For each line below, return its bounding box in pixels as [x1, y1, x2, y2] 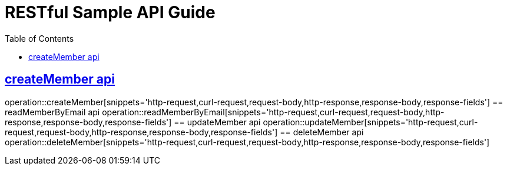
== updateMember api [174, 116, 261, 127]
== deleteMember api [280, 126, 364, 137]
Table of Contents [5, 33, 74, 44]
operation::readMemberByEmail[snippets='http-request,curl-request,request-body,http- [102, 106, 445, 117]
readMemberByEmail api [5, 106, 100, 117]
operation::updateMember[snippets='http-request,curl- [263, 116, 478, 127]
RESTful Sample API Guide [5, 2, 216, 22]
